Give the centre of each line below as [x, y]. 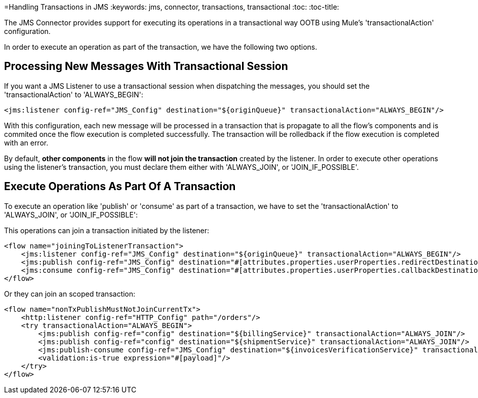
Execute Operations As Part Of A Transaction [120, 187]
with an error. [26, 142]
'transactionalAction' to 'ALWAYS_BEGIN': [74, 94]
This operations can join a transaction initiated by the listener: [107, 230]
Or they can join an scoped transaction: [70, 294]
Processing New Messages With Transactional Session [146, 66]
